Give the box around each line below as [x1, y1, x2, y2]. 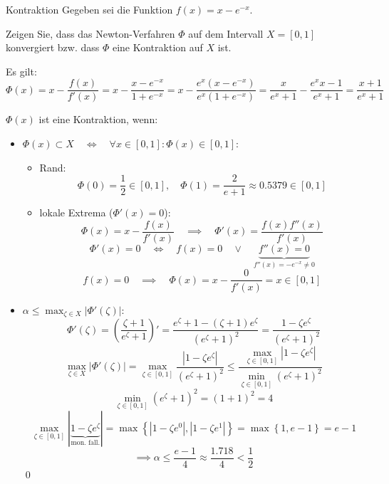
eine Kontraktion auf [112, 40, 203, 55]
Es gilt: [6, 63, 37, 78]
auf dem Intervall [188, 26, 264, 41]
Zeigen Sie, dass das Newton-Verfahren [6, 26, 175, 41]
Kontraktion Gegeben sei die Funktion [6, 2, 173, 16]
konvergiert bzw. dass [6, 40, 100, 55]
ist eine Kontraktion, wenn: [38, 112, 158, 127]
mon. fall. [71, 438, 100, 446]
